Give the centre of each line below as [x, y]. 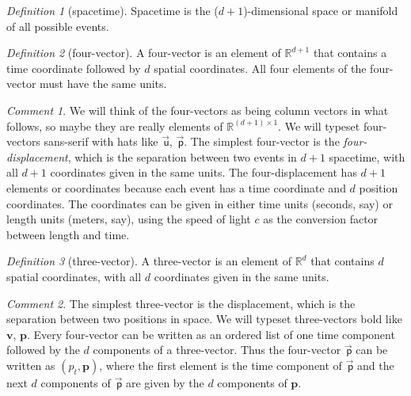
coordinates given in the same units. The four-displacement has [204, 172]
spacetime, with [367, 156]
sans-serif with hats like [101, 141]
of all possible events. [58, 26]
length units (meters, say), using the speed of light [129, 219]
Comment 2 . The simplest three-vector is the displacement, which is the [181, 303]
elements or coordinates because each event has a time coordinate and [176, 187]
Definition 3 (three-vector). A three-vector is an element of [149, 261]
